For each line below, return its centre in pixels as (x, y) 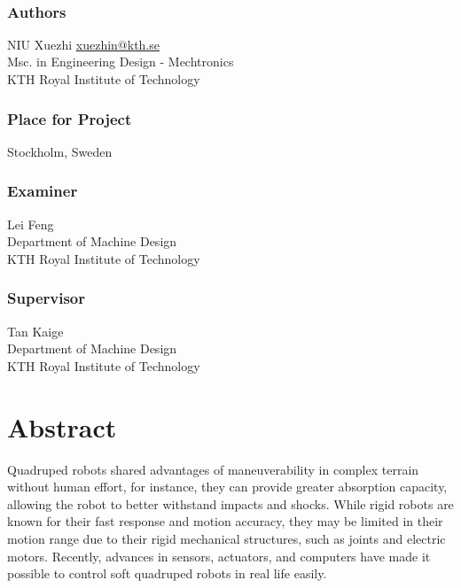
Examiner (43, 191)
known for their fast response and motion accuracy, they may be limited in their (225, 521)
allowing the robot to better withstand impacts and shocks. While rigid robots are (230, 503)
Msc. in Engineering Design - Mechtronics (121, 62)
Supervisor (46, 298)
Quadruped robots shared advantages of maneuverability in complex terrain (213, 469)
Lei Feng (31, 224)
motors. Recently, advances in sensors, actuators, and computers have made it (219, 556)
